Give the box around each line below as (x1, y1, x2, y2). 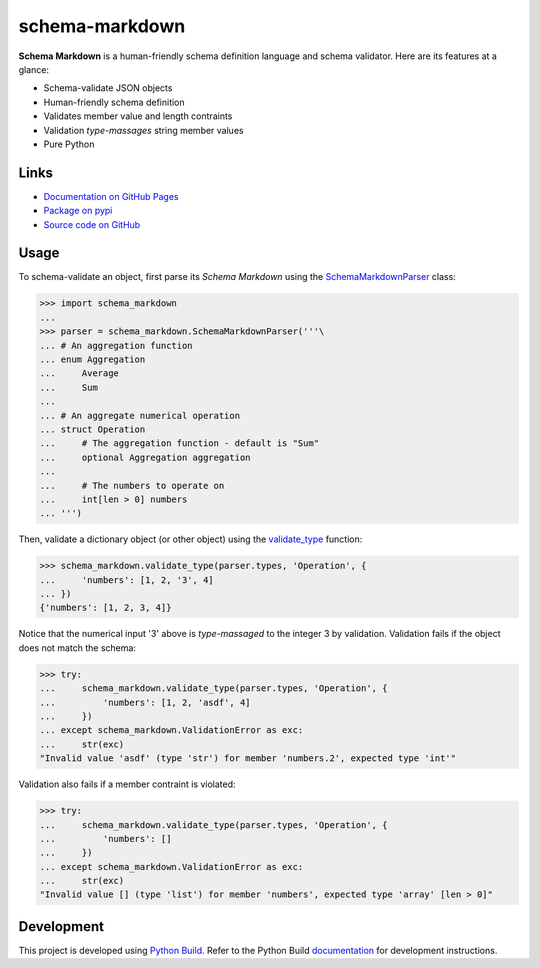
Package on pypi (43, 205, 113, 217)
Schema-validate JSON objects (43, 82, 173, 94)
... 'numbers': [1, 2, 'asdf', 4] (39, 696, 251, 708)
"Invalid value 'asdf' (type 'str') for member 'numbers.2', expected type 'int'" (39, 753, 457, 764)
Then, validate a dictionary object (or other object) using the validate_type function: (18, 533, 363, 545)
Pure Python (43, 138, 95, 150)
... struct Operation (39, 423, 146, 435)
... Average (39, 368, 120, 379)
